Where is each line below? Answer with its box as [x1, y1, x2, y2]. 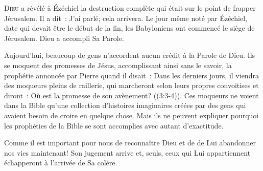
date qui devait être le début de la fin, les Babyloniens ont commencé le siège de [4, 23, 255, 33]
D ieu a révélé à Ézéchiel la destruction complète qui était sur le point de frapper [4, 3, 256, 13]
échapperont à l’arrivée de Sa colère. [4, 157, 117, 168]
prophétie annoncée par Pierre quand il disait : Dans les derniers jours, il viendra [4, 70, 259, 80]
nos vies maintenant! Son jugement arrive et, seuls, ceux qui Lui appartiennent [4, 147, 251, 158]
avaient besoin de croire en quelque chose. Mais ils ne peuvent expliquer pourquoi [4, 110, 259, 120]
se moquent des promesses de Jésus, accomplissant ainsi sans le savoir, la [4, 59, 232, 70]
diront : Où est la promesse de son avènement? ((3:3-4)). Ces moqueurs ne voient [4, 90, 259, 100]
